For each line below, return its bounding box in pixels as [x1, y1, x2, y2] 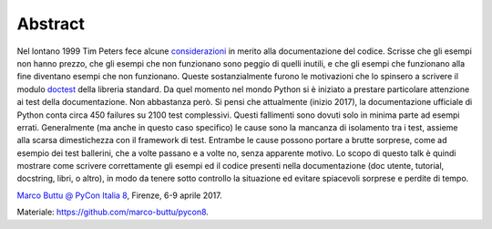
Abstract [16, 14, 86, 34]
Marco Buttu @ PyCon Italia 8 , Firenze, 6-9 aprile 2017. [16, 190, 222, 201]
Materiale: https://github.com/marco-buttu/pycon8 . [16, 206, 210, 218]
